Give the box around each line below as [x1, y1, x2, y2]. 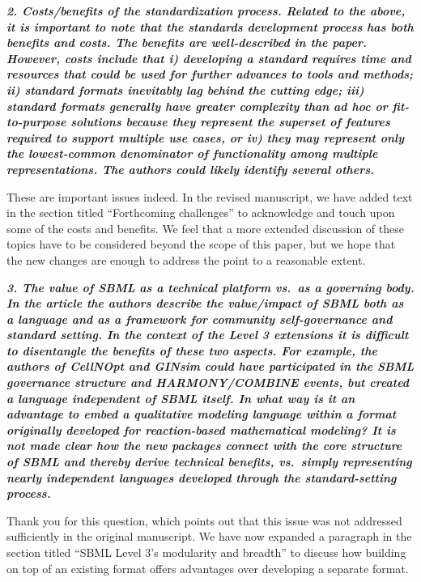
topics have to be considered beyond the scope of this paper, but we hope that [6, 236, 396, 253]
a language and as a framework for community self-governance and [6, 310, 393, 327]
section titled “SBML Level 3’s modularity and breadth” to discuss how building [6, 544, 406, 560]
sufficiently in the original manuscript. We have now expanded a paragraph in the [6, 528, 412, 545]
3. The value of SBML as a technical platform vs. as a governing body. [6, 278, 415, 295]
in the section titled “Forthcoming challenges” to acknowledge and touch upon [6, 204, 395, 221]
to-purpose [6, 113, 66, 130]
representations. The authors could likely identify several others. [6, 160, 375, 177]
